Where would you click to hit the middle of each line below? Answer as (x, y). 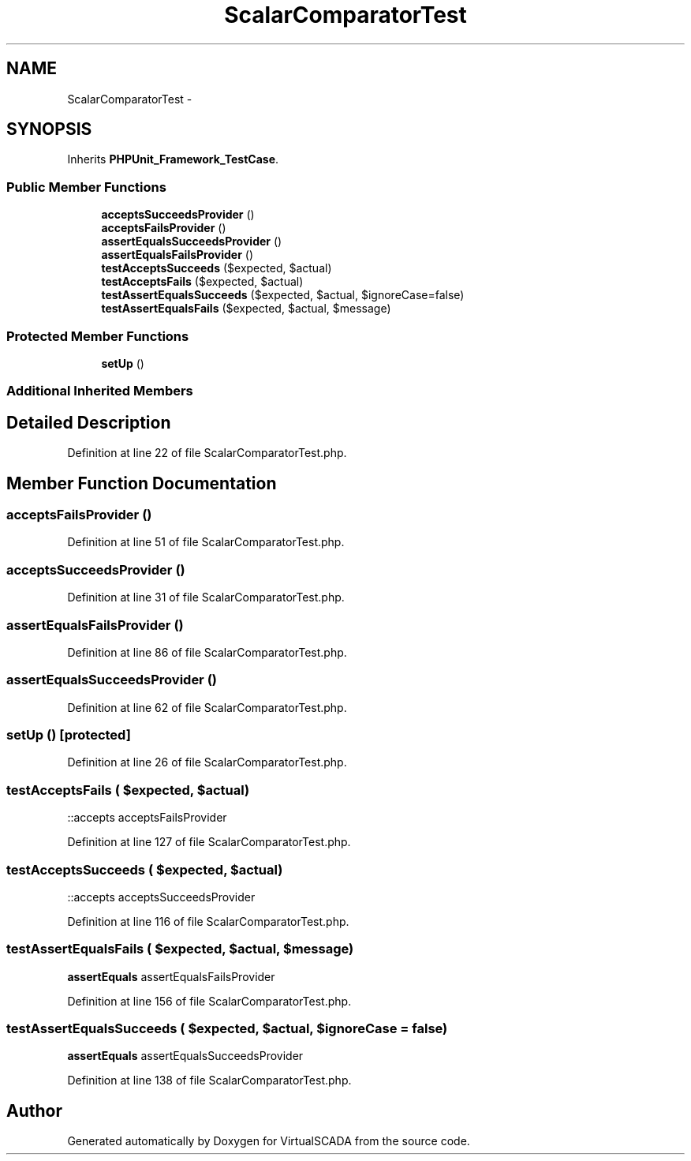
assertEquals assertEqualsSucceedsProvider (185, 1056)
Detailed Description (89, 422)
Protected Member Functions (98, 336)
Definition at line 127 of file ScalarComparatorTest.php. (209, 842)
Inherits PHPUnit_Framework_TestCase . (173, 159)
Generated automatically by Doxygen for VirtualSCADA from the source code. (269, 1141)
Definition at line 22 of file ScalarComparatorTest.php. (207, 453)
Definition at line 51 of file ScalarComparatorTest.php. (206, 542)
